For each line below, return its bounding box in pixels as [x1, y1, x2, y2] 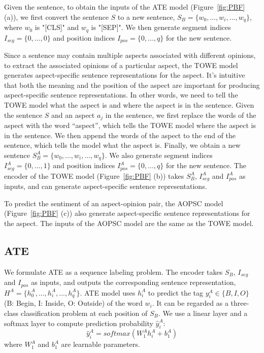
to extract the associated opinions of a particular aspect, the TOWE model [4, 59, 238, 70]
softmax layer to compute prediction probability [4, 317, 153, 328]
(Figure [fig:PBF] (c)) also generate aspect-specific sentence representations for [4, 208, 250, 218]
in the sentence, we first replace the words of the [105, 109, 256, 120]
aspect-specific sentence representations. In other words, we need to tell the [4, 89, 238, 100]
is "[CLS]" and [35, 22, 79, 33]
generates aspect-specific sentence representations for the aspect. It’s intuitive [4, 70, 245, 80]
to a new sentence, [117, 11, 175, 22]
